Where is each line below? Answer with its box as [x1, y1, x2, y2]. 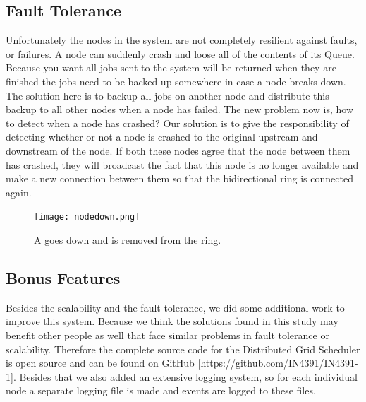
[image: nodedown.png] [34, 212, 140, 223]
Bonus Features [6, 266, 121, 288]
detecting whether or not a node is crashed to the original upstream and [6, 129, 318, 144]
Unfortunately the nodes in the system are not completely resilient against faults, [6, 32, 358, 47]
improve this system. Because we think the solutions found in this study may [6, 314, 338, 329]
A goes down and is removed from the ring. [34, 232, 221, 247]
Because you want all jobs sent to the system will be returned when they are [6, 60, 336, 75]
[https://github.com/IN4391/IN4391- [197, 355, 358, 370]
